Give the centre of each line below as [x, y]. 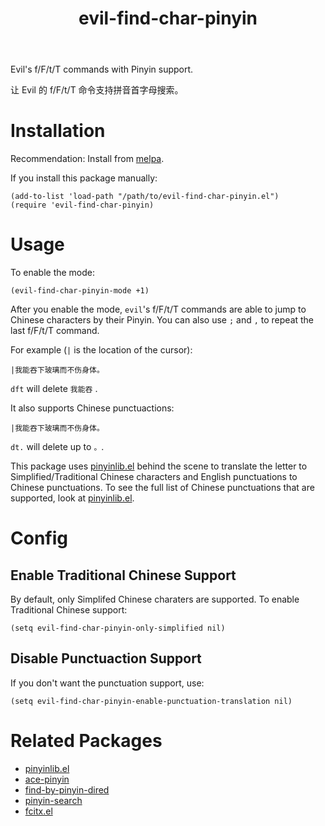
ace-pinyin [47, 779]
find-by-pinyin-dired [67, 789]
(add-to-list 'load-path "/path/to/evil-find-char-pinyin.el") [145, 197]
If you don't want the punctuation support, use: [107, 683]
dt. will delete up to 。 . [57, 447]
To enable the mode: [53, 273]
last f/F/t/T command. [55, 331]
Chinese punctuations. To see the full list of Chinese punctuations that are [162, 488]
